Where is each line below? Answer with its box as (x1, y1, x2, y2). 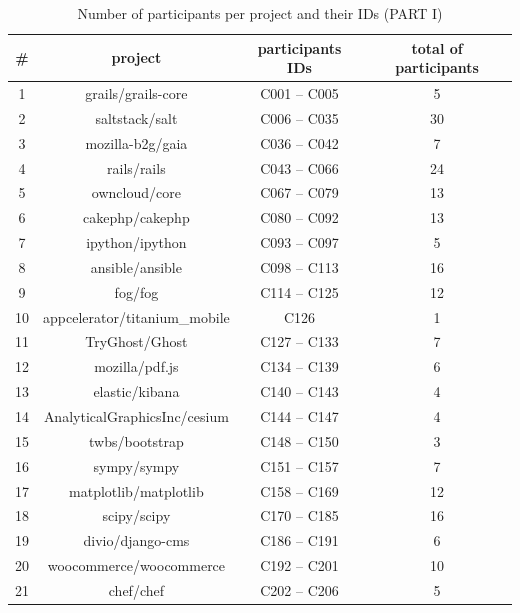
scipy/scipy (102, 505, 171, 526)
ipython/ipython (86, 232, 187, 253)
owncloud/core (91, 182, 181, 203)
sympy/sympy (93, 455, 180, 476)
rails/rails (107, 157, 166, 178)
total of (411, 37, 463, 58)
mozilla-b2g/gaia (85, 132, 188, 153)
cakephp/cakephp (83, 207, 190, 228)
